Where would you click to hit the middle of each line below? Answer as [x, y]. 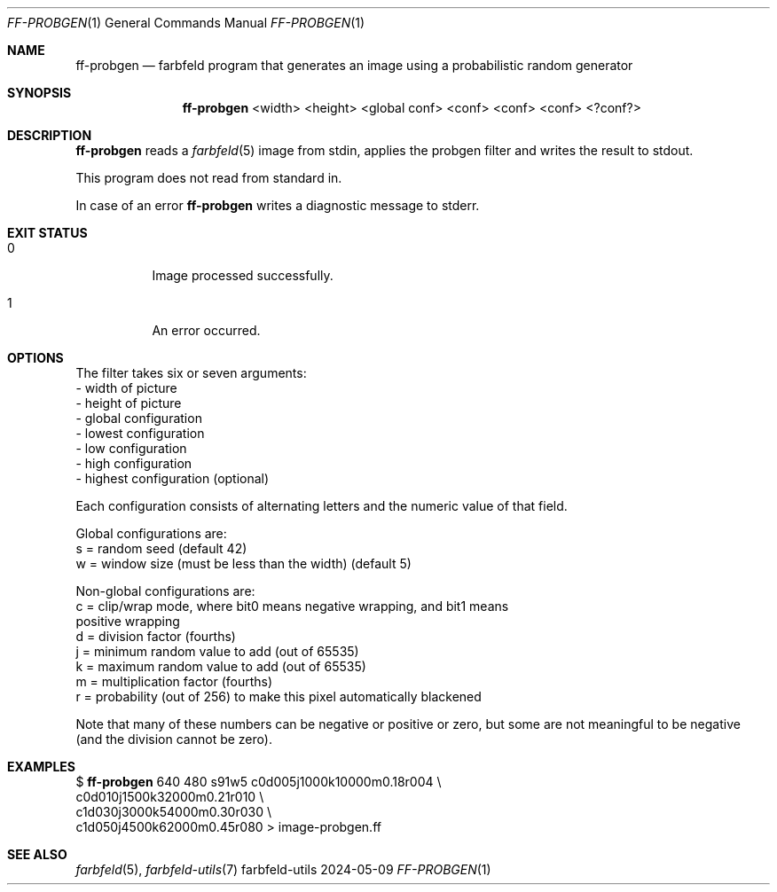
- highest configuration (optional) [173, 478]
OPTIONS [35, 358]
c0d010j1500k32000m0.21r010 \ [170, 797]
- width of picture [126, 388]
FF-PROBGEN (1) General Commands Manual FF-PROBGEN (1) [186, 23]
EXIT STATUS [47, 233]
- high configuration [134, 463]
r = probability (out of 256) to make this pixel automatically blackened [279, 696]
